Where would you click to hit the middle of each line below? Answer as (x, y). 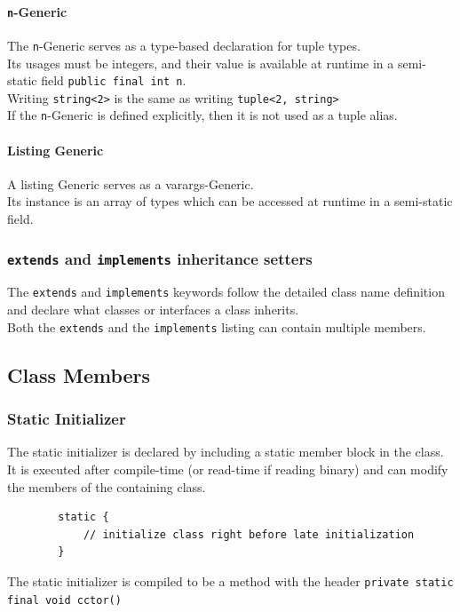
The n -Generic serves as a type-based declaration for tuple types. (184, 45)
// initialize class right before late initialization (249, 534)
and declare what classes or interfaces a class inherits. (153, 310)
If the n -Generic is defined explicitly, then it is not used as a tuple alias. (202, 115)
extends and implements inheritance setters (160, 258)
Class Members (79, 374)
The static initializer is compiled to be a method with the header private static (230, 580)
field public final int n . (114, 80)
